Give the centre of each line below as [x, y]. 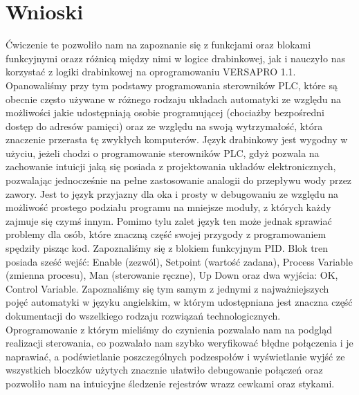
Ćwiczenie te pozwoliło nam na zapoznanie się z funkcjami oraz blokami [158, 45]
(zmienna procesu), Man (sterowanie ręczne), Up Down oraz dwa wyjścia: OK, [172, 275]
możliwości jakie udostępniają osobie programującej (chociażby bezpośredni [165, 112]
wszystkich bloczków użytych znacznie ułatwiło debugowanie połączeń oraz [164, 370]
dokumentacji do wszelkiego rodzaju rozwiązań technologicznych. [143, 315]
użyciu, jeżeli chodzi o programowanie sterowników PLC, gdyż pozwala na [163, 153]
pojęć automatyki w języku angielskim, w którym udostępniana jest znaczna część [179, 302]
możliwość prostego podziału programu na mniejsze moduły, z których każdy [168, 207]
